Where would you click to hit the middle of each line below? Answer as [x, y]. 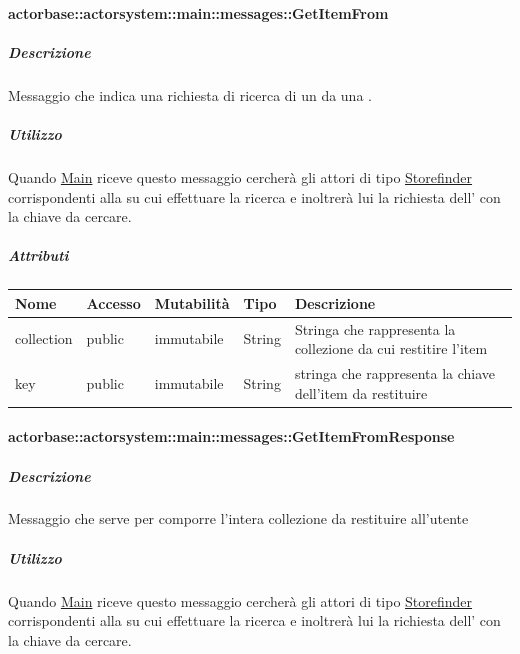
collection [44, 338]
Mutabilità [192, 302]
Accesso [113, 302]
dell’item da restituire [361, 392]
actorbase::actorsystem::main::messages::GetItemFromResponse [231, 436]
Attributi [38, 255]
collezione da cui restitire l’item [391, 348]
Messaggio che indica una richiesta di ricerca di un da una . [190, 94]
